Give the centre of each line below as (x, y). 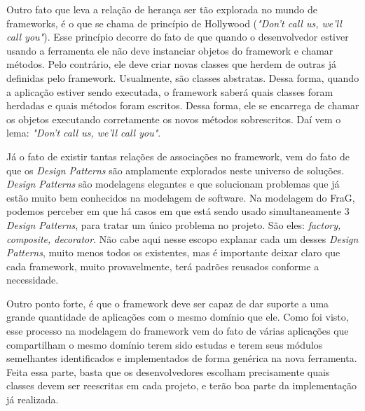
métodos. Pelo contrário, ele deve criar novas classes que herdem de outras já (171, 64)
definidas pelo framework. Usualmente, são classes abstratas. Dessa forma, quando (183, 77)
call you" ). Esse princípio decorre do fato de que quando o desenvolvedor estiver (178, 37)
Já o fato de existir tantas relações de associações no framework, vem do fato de (178, 156)
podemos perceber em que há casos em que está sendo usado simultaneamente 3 (178, 211)
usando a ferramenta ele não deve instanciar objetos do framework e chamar (170, 50)
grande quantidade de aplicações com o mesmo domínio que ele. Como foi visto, (178, 317)
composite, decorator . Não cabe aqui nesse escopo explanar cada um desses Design (182, 238)
